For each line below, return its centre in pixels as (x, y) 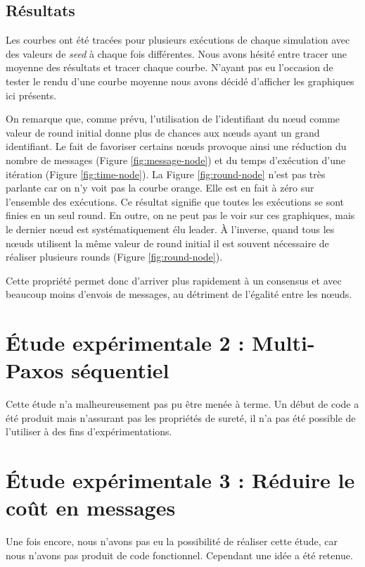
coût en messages (91, 507)
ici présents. (31, 95)
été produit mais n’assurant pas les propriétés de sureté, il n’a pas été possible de (181, 417)
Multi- (283, 343)
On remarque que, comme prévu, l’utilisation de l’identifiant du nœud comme (173, 119)
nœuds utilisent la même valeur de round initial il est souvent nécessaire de (167, 243)
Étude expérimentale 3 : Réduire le (180, 480)
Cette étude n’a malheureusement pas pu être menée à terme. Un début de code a (182, 404)
